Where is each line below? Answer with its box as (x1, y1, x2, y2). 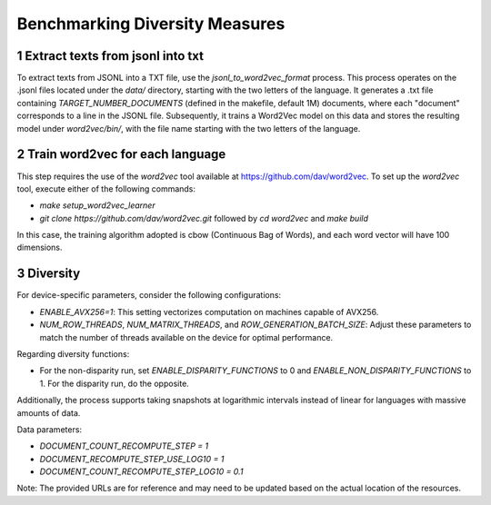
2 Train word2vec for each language (16, 146, 226, 163)
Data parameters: (16, 423, 82, 435)
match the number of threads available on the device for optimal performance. (39, 332, 334, 342)
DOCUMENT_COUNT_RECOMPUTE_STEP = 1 (39, 441, 209, 451)
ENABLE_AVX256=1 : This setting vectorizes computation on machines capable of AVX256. (39, 306, 379, 317)
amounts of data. (16, 407, 81, 418)
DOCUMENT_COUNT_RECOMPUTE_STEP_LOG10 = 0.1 (39, 466, 244, 477)
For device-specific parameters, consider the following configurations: (16, 290, 282, 301)
